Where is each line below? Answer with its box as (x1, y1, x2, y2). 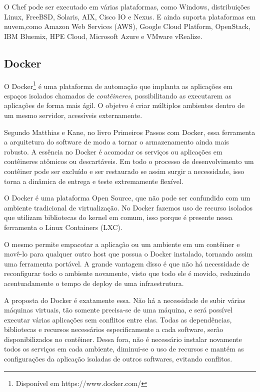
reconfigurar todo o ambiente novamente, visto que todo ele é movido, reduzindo (4, 268, 250, 278)
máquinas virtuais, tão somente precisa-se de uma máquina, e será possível (4, 304, 232, 315)
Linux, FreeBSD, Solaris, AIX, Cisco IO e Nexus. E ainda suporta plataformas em (4, 11, 256, 21)
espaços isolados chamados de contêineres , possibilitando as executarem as (4, 90, 231, 100)
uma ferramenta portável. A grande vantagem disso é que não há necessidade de (4, 258, 249, 268)
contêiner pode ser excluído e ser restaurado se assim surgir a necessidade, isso (4, 165, 244, 176)
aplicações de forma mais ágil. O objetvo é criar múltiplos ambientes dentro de (4, 100, 245, 110)
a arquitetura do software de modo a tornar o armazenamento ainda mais (4, 136, 229, 147)
